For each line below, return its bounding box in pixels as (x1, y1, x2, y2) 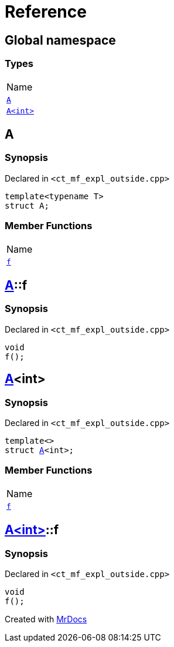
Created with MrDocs (5, 614, 87, 624)
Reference (5, 2, 87, 22)
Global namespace (5, 32, 116, 48)
